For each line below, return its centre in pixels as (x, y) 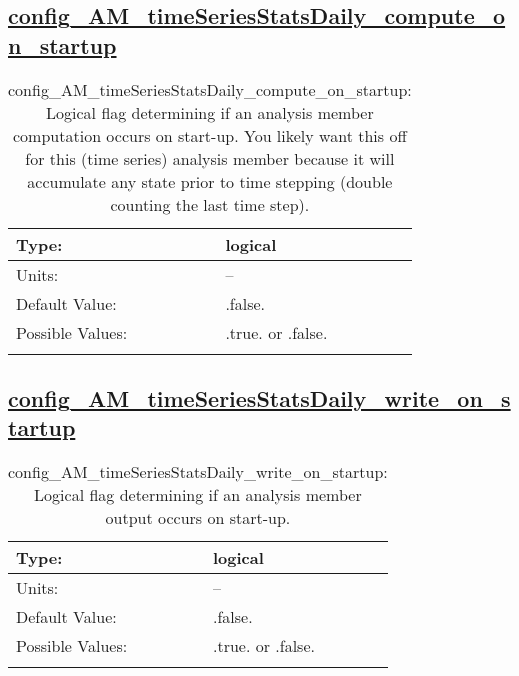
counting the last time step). (210, 204)
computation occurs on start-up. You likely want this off (210, 135)
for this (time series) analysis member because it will (210, 158)
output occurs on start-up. (198, 518)
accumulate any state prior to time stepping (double (210, 181)
